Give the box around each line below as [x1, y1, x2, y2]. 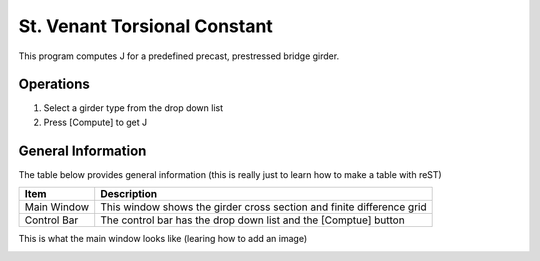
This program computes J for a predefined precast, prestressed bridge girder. [18, 50, 340, 62]
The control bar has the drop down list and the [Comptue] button [100, 213, 405, 227]
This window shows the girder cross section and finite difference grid [100, 200, 427, 214]
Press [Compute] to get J [43, 116, 148, 128]
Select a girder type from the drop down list [43, 102, 224, 114]
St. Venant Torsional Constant [18, 15, 274, 37]
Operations [18, 76, 90, 93]
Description [100, 187, 158, 201]
